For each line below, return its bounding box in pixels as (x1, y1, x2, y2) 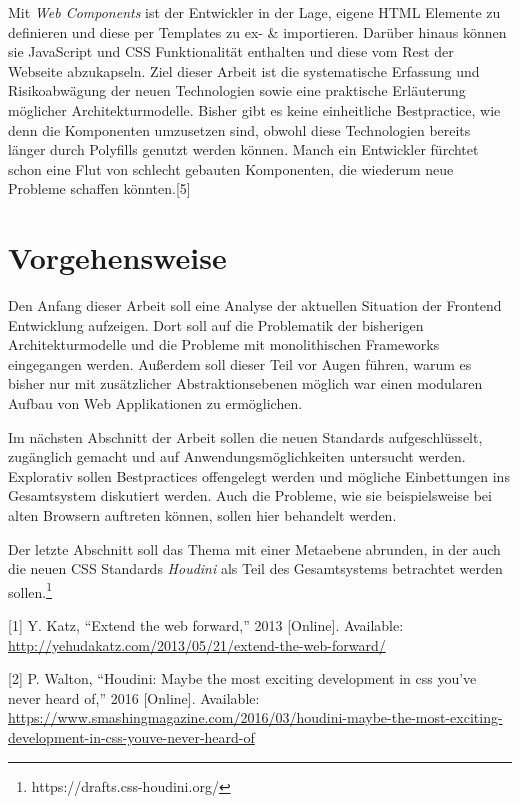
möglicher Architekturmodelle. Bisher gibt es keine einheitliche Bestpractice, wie (8, 99, 501, 120)
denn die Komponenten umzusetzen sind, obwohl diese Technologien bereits (8, 119, 471, 140)
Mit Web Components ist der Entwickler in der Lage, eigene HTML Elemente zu (8, 2, 501, 22)
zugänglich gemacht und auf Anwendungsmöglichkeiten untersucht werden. (8, 446, 466, 467)
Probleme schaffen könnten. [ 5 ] (8, 178, 191, 199)
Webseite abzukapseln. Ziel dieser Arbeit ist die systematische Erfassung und (8, 60, 480, 81)
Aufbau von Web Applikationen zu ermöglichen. (8, 393, 303, 414)
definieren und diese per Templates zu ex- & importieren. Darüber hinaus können (8, 21, 507, 42)
